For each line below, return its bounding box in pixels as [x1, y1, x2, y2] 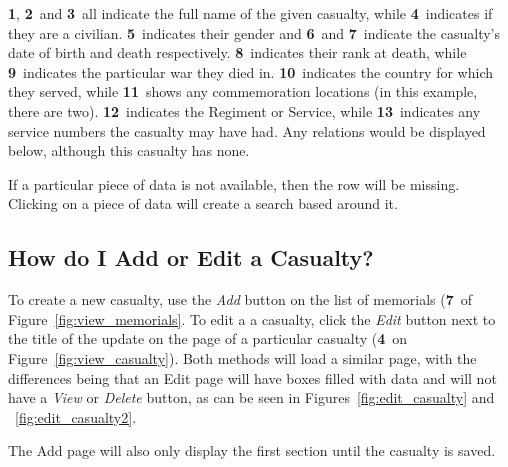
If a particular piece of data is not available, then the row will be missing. [8, 173, 460, 194]
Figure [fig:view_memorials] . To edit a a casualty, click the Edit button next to [8, 308, 496, 329]
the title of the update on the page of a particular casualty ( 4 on [8, 328, 408, 349]
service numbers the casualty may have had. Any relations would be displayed [8, 120, 486, 141]
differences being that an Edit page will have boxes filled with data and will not [8, 367, 497, 388]
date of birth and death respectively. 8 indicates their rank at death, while [8, 42, 467, 63]
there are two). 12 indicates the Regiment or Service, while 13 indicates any [8, 100, 481, 121]
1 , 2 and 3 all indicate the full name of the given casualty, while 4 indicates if [8, 3, 493, 23]
